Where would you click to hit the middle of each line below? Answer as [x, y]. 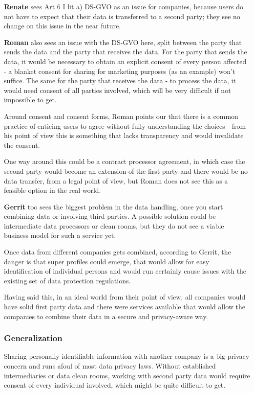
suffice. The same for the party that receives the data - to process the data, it [120, 81]
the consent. [22, 145]
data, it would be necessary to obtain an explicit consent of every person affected [125, 61]
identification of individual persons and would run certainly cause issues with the [125, 271]
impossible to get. [30, 100]
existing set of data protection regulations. [67, 280]
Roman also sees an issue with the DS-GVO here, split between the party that [123, 42]
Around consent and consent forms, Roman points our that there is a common [121, 116]
